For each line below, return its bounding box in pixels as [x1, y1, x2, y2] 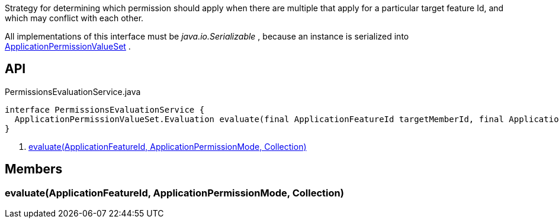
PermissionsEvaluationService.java [5, 86, 141, 97]
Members [5, 162, 63, 177]
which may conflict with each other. [5, 13, 144, 23]
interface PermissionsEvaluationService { [5, 104, 205, 114]
